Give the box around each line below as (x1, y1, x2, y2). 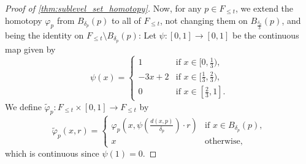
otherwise (205, 136, 240, 146)
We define (5, 100, 42, 113)
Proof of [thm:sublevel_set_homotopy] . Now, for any (5, 2, 202, 14)
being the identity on (5, 28, 84, 41)
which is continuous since (5, 146, 99, 159)
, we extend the (235, 2, 294, 14)
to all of (112, 13, 141, 26)
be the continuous (232, 28, 299, 41)
